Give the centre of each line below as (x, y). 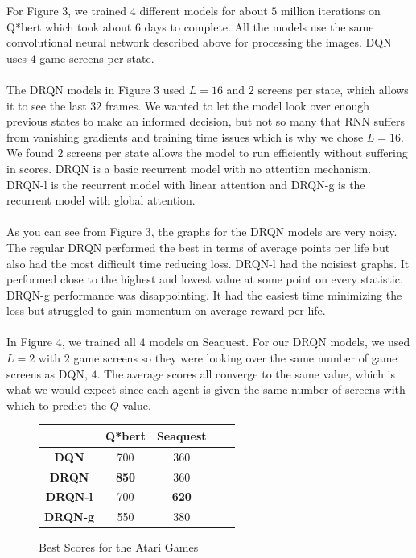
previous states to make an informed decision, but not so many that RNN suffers (206, 121)
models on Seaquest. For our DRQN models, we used (280, 342)
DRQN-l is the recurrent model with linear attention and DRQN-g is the (186, 184)
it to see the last (47, 105)
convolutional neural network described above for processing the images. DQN (199, 42)
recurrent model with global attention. (101, 200)
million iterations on (330, 10)
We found (30, 153)
